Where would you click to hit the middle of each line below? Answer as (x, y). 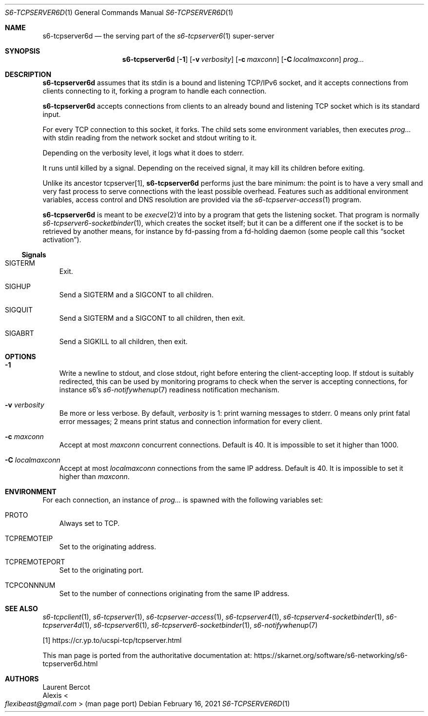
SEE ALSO (21, 609)
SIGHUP (18, 286)
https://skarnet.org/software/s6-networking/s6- (331, 655)
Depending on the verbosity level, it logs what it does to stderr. (143, 153)
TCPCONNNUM (30, 585)
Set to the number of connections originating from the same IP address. (174, 593)
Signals (34, 255)
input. (52, 114)
